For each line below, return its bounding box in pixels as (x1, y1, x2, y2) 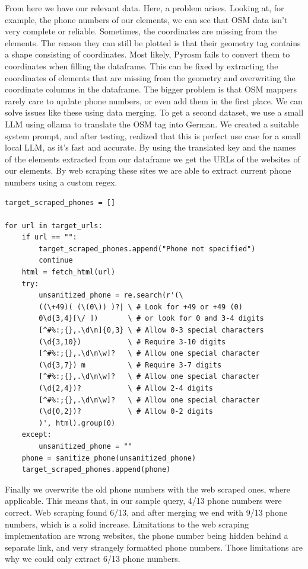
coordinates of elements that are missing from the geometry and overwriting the (5, 71, 296, 84)
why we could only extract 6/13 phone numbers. (5, 552, 180, 565)
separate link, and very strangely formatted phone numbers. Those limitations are (5, 541, 303, 553)
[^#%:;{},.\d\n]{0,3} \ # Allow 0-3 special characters (39, 326, 264, 335)
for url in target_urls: (5, 221, 103, 230)
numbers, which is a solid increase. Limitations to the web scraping (5, 517, 249, 530)
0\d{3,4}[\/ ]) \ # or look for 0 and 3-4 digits (39, 314, 264, 323)
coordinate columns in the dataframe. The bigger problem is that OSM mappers (5, 83, 297, 95)
